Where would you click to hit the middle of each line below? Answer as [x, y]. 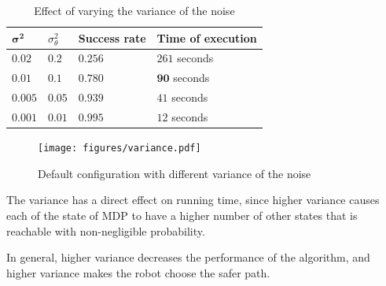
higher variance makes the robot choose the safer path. [138, 272]
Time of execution [207, 37]
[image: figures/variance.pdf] [119, 149]
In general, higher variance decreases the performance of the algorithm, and [188, 257]
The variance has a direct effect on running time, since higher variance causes [193, 200]
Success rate [112, 37]
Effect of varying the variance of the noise [134, 10]
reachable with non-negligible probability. [106, 230]
